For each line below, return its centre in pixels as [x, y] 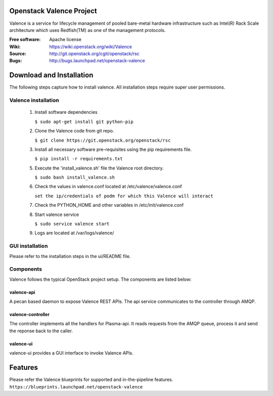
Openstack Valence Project [53, 11]
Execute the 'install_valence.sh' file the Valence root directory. [99, 168]
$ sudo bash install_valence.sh [75, 178]
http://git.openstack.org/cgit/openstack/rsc [95, 54]
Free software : [25, 39]
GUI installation [29, 246]
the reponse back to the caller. [41, 331]
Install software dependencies [66, 112]
